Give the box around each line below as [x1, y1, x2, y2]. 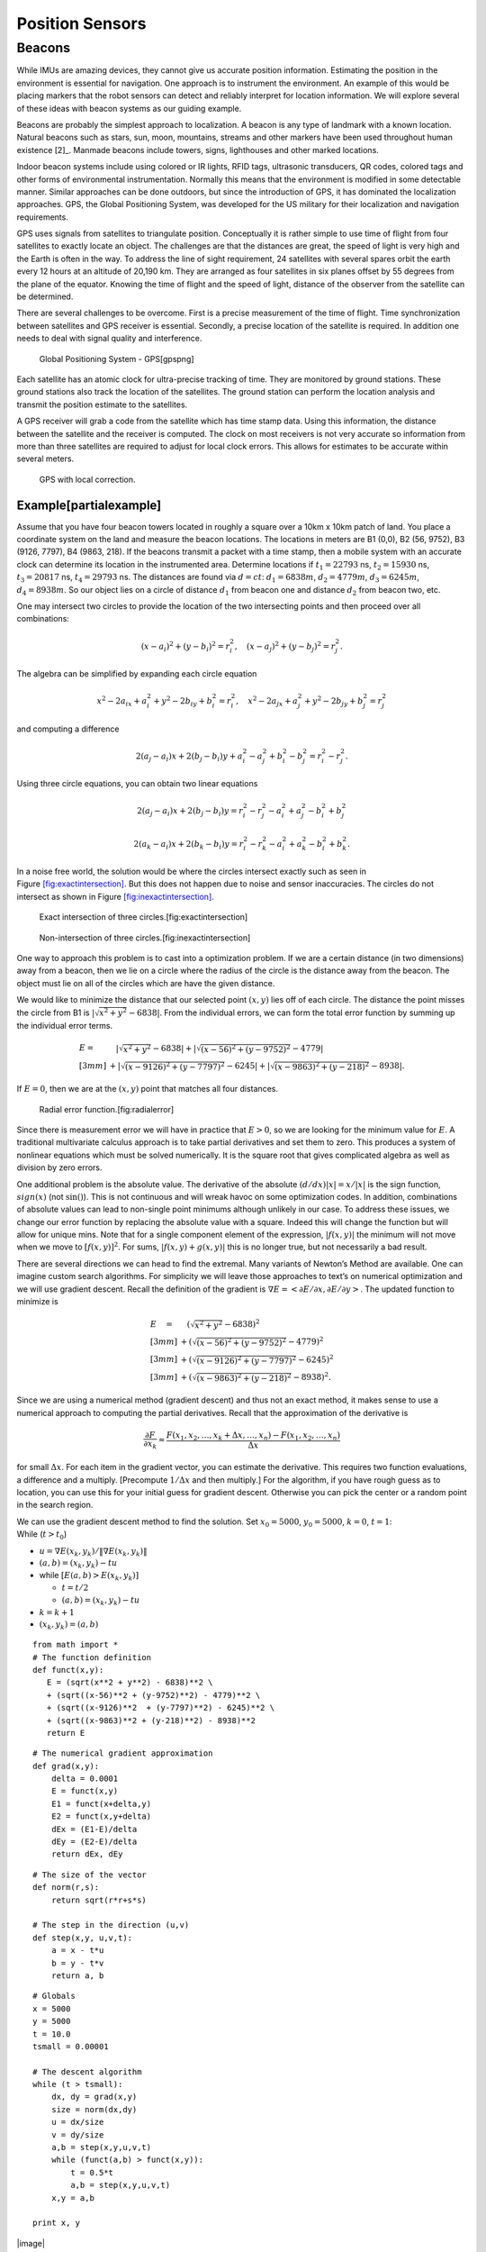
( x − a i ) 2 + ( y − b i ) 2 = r [140, 640, 230, 653]
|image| [16, 2238, 45, 2248]
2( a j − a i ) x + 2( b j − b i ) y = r [136, 806, 243, 818]
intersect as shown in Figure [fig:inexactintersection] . [16, 891, 215, 902]
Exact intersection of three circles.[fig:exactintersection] [39, 912, 248, 922]
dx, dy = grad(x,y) [50, 2092, 138, 2102]
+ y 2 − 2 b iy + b [153, 695, 213, 708]
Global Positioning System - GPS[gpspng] [39, 353, 194, 364]
